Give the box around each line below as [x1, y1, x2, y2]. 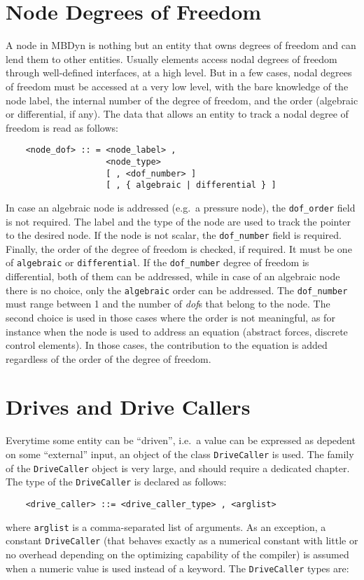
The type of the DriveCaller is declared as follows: [6, 474, 227, 489]
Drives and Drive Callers [6, 392, 251, 421]
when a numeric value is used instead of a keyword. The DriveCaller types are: [6, 560, 349, 575]
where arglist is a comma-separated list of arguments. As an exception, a [6, 519, 326, 534]
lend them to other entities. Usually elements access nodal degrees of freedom [6, 51, 337, 66]
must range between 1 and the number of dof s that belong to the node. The [6, 296, 330, 311]
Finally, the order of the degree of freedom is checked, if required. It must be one [6, 241, 352, 256]
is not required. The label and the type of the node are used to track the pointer [6, 214, 351, 228]
